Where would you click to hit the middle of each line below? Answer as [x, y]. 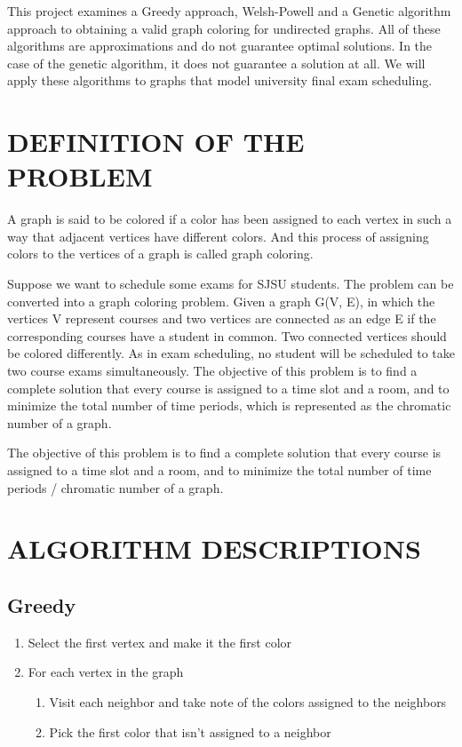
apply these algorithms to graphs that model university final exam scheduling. [220, 80]
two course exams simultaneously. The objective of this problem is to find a [212, 371]
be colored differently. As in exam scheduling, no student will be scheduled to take [231, 353]
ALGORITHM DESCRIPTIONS [214, 548]
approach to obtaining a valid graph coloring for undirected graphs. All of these [224, 28]
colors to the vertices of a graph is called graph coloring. [160, 254]
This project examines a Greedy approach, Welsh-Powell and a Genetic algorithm [229, 11]
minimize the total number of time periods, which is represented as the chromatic [229, 405]
